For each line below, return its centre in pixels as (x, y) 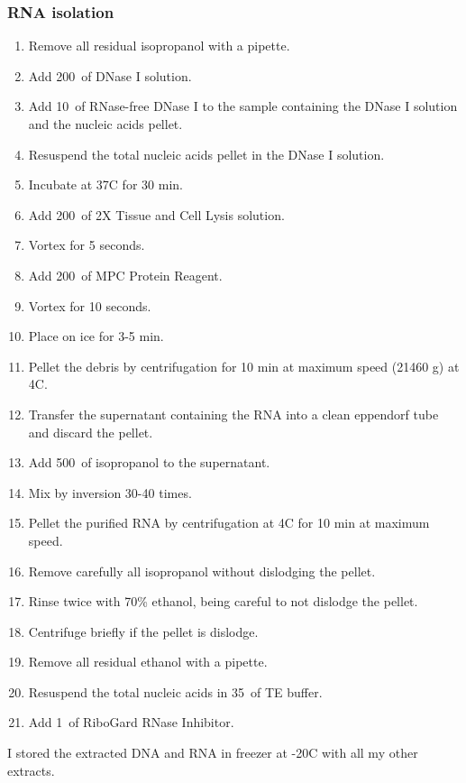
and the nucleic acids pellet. (105, 124)
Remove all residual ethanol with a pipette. (148, 662)
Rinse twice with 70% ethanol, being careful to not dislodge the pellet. (223, 601)
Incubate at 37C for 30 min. (105, 184)
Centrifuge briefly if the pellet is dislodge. (143, 631)
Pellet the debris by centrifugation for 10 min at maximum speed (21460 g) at (244, 366)
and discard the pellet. (91, 432)
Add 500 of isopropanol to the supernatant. (149, 462)
